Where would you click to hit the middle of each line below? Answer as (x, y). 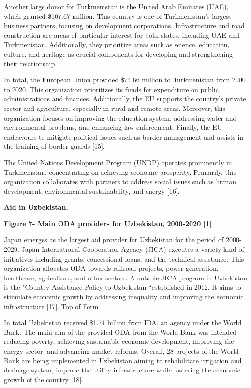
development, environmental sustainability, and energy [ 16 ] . (92, 191)
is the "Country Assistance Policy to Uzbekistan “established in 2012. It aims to (123, 287)
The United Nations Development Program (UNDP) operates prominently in (118, 162)
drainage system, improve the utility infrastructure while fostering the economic (122, 370)
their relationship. (30, 63)
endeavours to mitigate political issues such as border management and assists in (124, 136)
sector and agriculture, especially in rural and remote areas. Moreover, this (115, 108)
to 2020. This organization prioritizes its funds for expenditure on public (111, 89)
